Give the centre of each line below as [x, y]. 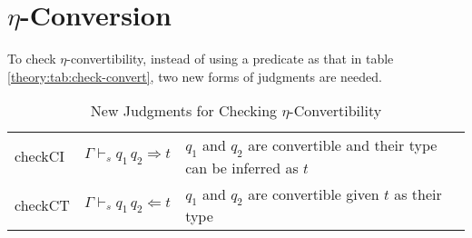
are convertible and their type [343, 145]
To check [32, 59]
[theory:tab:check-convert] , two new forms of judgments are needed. [195, 76]
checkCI [40, 156]
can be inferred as [242, 167]
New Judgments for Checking [184, 111]
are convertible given [314, 193]
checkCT [42, 204]
